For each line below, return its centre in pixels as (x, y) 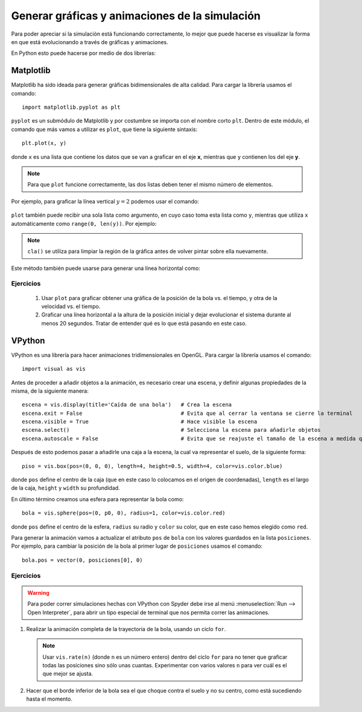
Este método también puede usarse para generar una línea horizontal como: (106, 268)
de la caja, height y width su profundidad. (65, 488)
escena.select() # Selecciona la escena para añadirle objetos (171, 430)
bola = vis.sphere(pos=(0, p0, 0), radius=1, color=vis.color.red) (124, 513)
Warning (38, 592)
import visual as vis (54, 369)
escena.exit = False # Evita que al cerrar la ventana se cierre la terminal (187, 413)
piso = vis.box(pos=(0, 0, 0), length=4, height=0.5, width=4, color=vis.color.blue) (152, 466)
